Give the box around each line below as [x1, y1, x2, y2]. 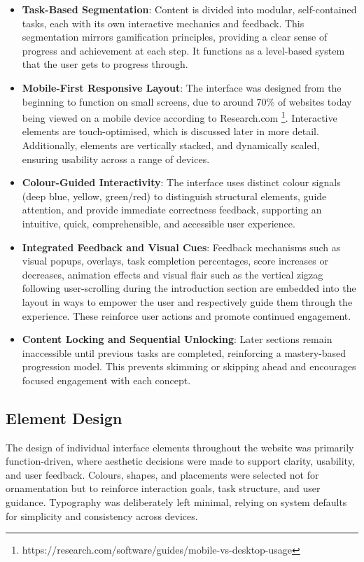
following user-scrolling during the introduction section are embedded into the [22, 281, 356, 295]
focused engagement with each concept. [22, 372, 191, 387]
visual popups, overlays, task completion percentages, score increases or [22, 253, 328, 268]
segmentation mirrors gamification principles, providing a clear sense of [22, 29, 328, 44]
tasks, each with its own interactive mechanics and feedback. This [22, 15, 304, 30]
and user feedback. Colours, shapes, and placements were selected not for [6, 467, 319, 482]
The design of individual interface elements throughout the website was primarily [6, 440, 354, 454]
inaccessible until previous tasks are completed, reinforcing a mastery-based [22, 345, 346, 360]
